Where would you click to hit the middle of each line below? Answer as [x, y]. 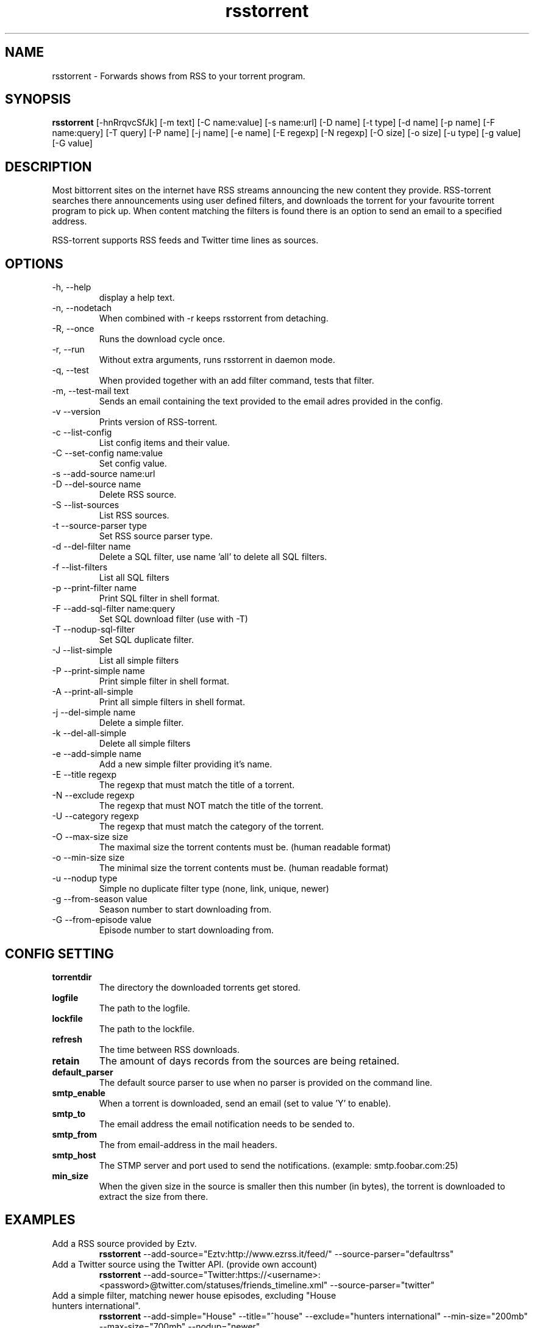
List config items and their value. [165, 443]
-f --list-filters [80, 567]
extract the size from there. [154, 1196]
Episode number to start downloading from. [186, 930]
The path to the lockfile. [147, 1028]
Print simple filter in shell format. [164, 681]
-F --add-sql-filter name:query [114, 609]
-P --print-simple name [98, 671]
